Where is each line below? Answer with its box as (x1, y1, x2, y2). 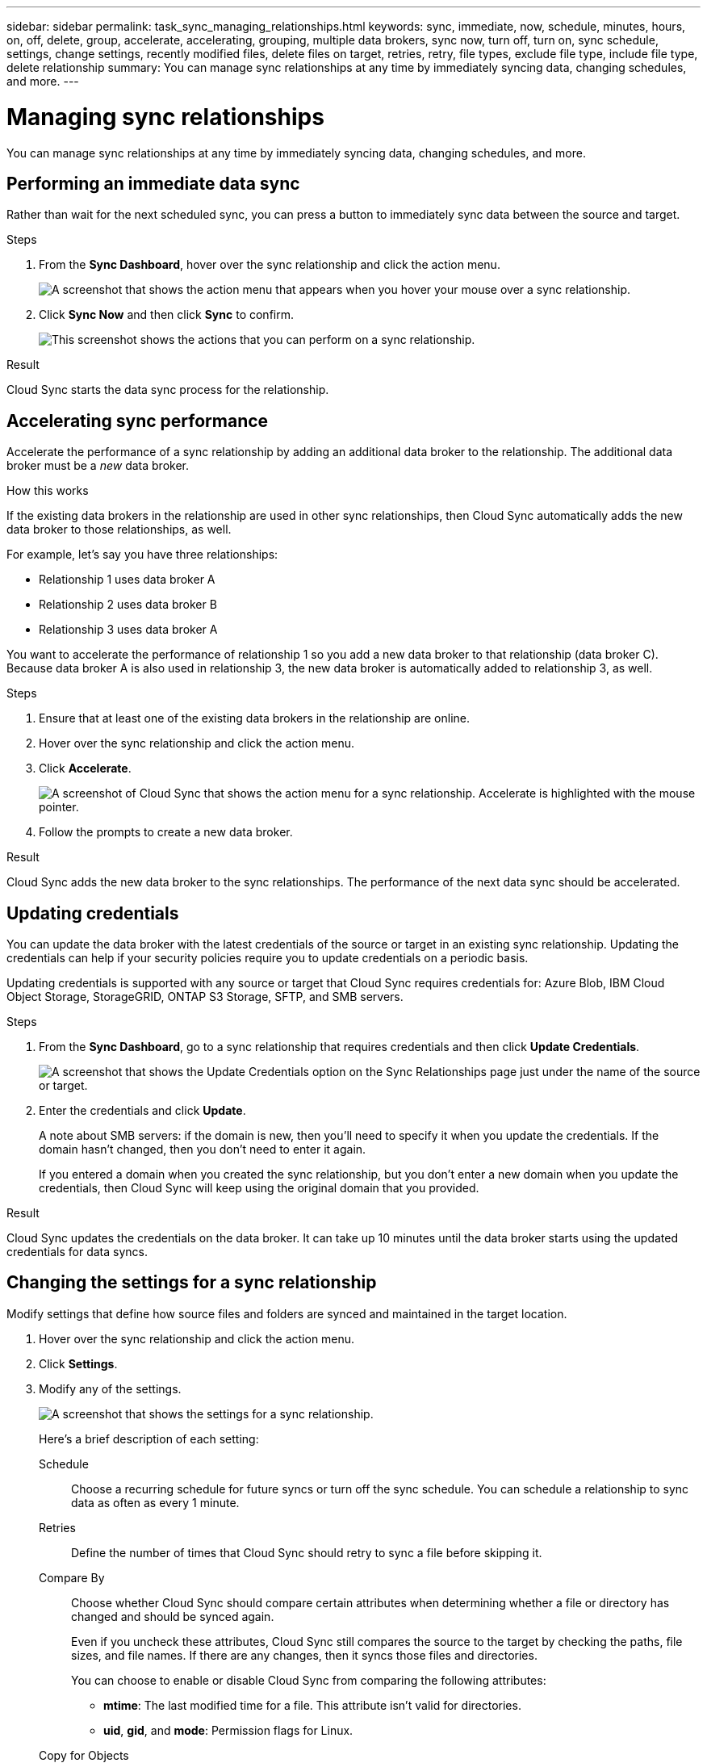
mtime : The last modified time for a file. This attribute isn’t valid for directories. (103, 1698, 521, 1712)
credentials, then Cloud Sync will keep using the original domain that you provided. (39, 1181, 479, 1196)
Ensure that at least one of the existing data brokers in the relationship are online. (39, 711, 470, 726)
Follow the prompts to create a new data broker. (39, 825, 293, 840)
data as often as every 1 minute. (71, 1495, 240, 1510)
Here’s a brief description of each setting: (39, 1431, 259, 1446)
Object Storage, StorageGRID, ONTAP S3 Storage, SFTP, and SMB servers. (6, 990, 404, 1004)
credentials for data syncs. (6, 1245, 148, 1259)
